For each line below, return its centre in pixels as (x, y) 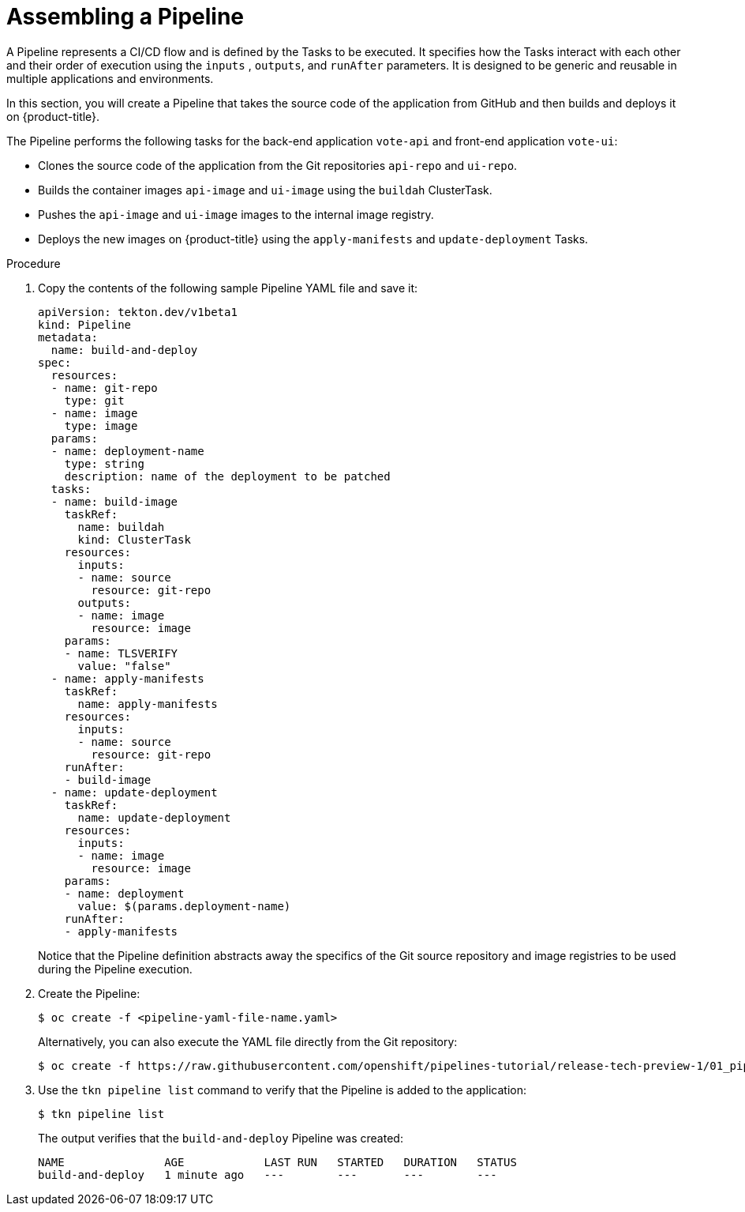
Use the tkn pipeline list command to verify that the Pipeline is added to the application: (282, 1090)
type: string (104, 463)
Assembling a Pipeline (125, 17)
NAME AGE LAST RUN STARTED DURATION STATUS (277, 1162)
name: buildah (121, 527)
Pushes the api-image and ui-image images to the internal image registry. (236, 214)
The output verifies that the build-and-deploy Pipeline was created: (221, 1138)
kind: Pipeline (85, 324)
